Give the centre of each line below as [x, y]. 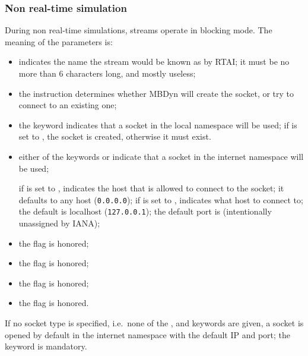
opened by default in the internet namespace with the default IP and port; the [148, 334]
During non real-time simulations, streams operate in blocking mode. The [139, 30]
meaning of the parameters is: [59, 41]
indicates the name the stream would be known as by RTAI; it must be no [154, 62]
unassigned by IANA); [59, 223]
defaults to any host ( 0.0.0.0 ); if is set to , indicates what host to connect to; [161, 199]
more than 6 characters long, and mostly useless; [107, 73]
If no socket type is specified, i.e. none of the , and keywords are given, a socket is [154, 323]
